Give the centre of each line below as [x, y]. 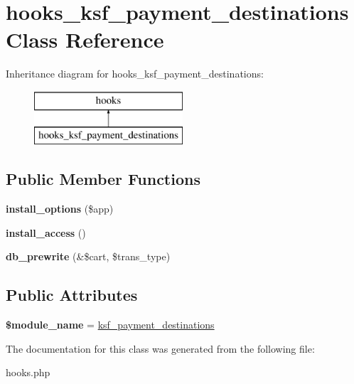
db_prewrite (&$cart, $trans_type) [88, 256]
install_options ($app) [60, 209]
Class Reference [85, 39]
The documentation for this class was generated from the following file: [160, 348]
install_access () [46, 232]
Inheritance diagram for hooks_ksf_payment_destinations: [135, 74]
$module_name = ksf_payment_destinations [110, 325]
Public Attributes [72, 295]
